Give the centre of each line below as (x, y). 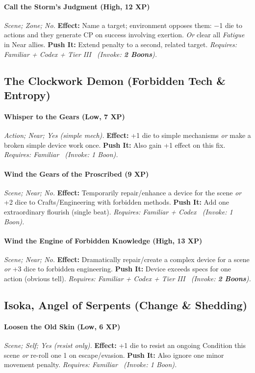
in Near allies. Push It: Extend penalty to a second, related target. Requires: (121, 44)
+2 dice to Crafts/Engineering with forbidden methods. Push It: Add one (116, 202)
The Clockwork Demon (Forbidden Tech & (115, 80)
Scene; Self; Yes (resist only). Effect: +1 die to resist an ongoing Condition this (125, 345)
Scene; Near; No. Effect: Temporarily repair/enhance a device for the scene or (123, 192)
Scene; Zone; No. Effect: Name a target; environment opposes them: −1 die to (123, 25)
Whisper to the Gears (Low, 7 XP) (64, 116)
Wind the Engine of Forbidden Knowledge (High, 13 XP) (103, 240)
